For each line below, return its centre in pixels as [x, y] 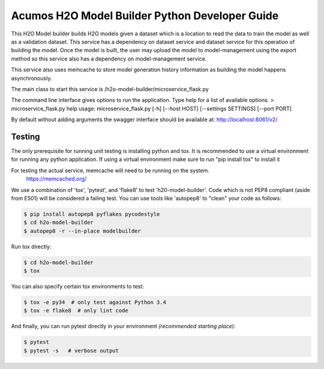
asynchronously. [31, 78]
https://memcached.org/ [56, 179]
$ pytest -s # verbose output [71, 350]
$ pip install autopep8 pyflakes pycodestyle [92, 214]
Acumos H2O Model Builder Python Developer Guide [145, 16]
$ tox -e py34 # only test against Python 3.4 [95, 302]
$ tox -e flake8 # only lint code [76, 311]
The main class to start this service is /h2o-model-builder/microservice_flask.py [110, 89]
